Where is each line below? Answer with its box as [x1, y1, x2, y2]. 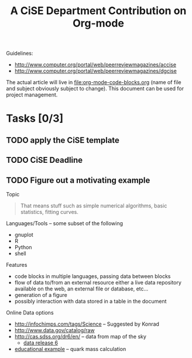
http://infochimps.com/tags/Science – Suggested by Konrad [14, 320, 160, 327]
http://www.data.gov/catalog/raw [14, 326, 95, 333]
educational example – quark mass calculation [14, 345, 126, 352]
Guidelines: [6, 50, 33, 57]
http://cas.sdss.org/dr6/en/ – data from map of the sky [14, 333, 146, 340]
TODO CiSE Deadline [6, 155, 83, 165]
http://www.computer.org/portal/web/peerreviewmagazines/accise [14, 61, 177, 68]
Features [6, 261, 28, 268]
